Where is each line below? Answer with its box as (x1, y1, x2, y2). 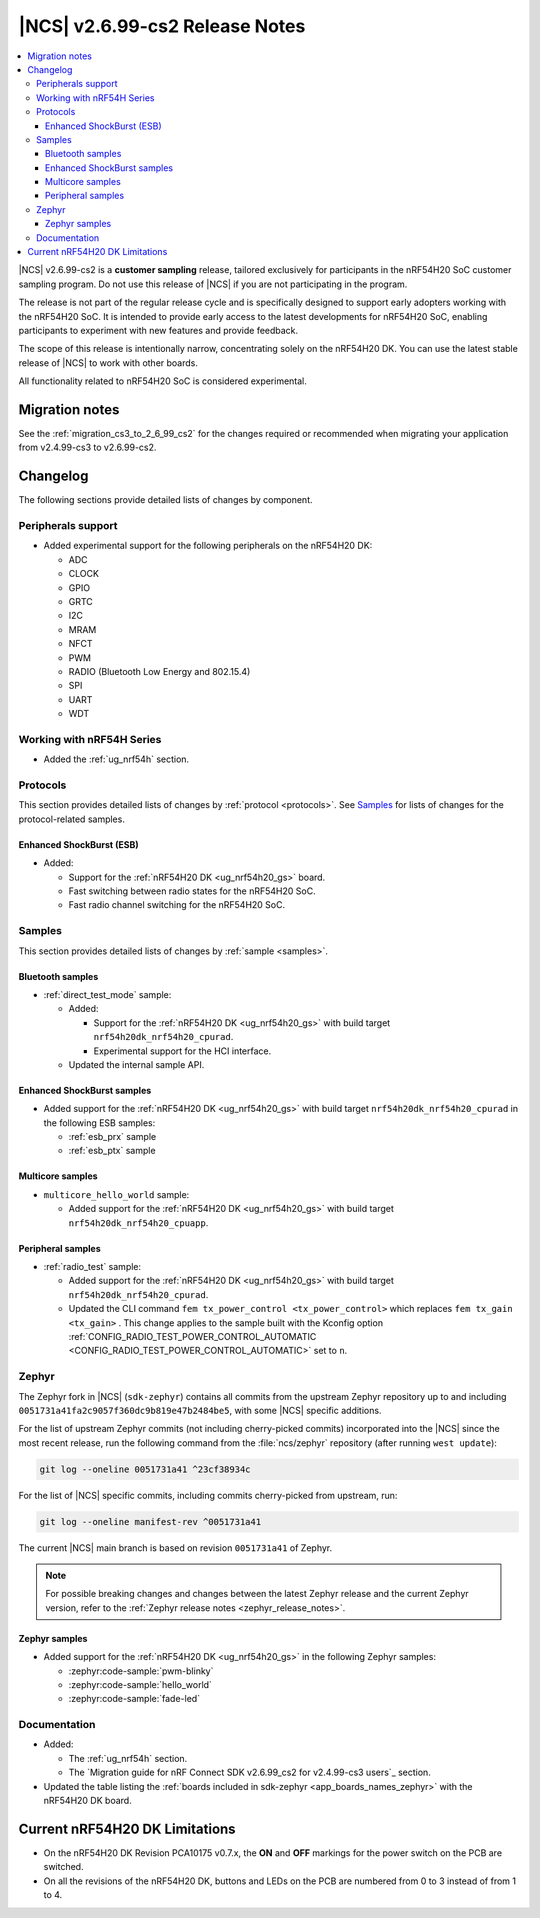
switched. (43, 1861, 84, 1873)
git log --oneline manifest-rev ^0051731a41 (39, 1516, 262, 1527)
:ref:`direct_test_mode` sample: (43, 988, 172, 1000)
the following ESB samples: (43, 1116, 156, 1129)
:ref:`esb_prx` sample (68, 1131, 157, 1143)
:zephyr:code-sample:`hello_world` (68, 1678, 212, 1690)
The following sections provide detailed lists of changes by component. (18, 494, 314, 506)
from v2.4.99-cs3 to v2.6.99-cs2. (18, 441, 157, 454)
